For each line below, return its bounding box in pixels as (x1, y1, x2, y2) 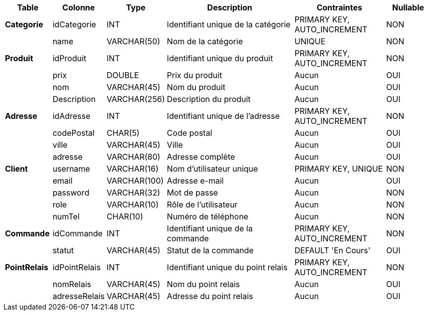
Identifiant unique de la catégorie (167, 19, 291, 29)
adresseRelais (52, 291, 105, 301)
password (52, 188, 90, 198)
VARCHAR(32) (107, 188, 160, 198)
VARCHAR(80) (107, 152, 161, 162)
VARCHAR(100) (107, 176, 164, 186)
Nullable (392, 2, 425, 12)
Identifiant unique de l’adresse (167, 111, 280, 121)
